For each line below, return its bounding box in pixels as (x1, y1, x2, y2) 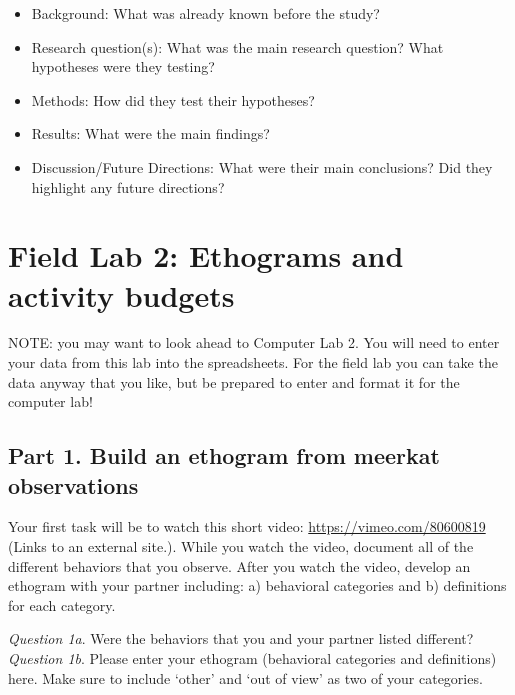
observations (8, 469, 139, 500)
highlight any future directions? (31, 176, 225, 197)
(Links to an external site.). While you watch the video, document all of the (8, 536, 474, 557)
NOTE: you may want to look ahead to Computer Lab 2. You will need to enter (8, 332, 500, 353)
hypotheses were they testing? (31, 56, 215, 77)
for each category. (8, 594, 116, 615)
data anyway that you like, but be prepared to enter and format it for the (8, 371, 460, 392)
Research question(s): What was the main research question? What (31, 36, 444, 57)
